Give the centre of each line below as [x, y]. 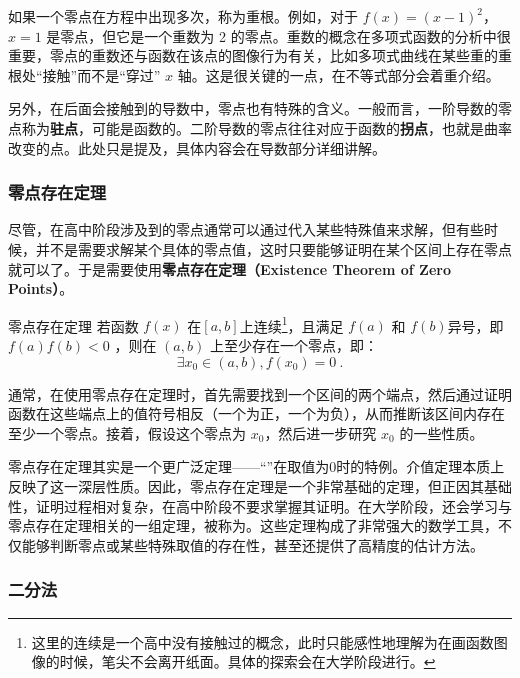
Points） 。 [41, 288]
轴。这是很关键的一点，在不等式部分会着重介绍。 [338, 74]
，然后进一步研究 [320, 432]
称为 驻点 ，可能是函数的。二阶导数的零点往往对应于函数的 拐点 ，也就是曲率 [266, 127]
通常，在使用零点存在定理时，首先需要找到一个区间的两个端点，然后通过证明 [260, 393]
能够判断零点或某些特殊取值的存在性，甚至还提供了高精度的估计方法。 [252, 544]
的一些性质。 [441, 432]
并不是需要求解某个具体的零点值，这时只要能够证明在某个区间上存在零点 [273, 248]
